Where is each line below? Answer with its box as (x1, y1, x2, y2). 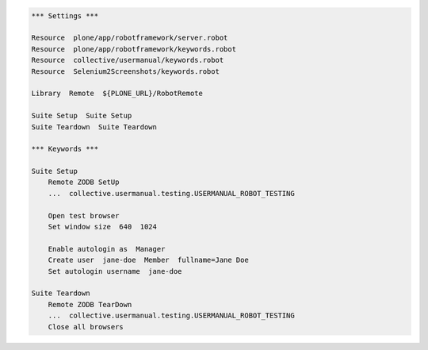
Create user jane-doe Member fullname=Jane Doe (48, 256, 249, 265)
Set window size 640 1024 (48, 222, 158, 232)
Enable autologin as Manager (48, 244, 166, 253)
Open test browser (48, 211, 120, 220)
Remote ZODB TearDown (48, 300, 132, 309)
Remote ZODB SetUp (48, 178, 120, 187)
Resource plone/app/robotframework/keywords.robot (31, 44, 237, 53)
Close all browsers (48, 322, 124, 331)
